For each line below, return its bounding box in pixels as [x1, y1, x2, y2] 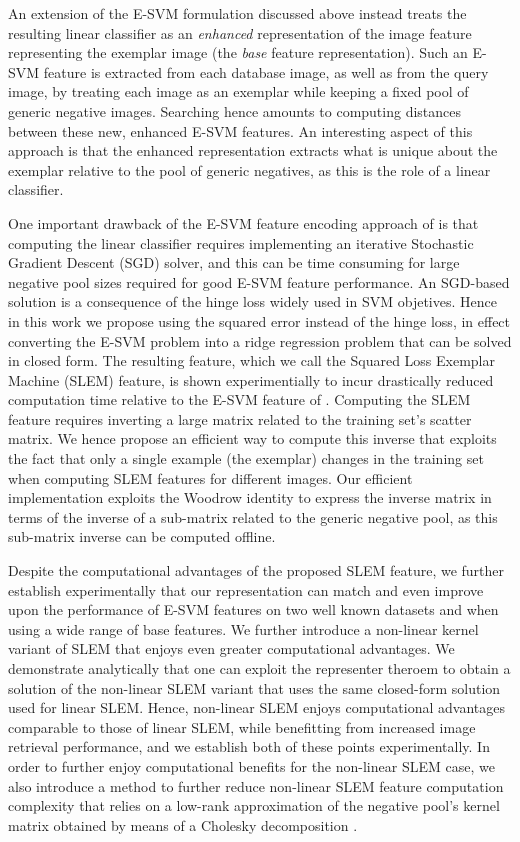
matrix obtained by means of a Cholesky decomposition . [8, 814, 358, 835]
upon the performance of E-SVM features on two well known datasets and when [8, 599, 499, 620]
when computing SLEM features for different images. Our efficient [8, 467, 413, 488]
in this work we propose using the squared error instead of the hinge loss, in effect [8, 310, 511, 331]
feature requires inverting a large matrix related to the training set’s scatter [8, 408, 472, 429]
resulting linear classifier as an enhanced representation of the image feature [8, 22, 472, 43]
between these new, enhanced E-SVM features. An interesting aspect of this [8, 120, 473, 141]
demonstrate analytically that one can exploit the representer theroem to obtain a [8, 658, 511, 678]
